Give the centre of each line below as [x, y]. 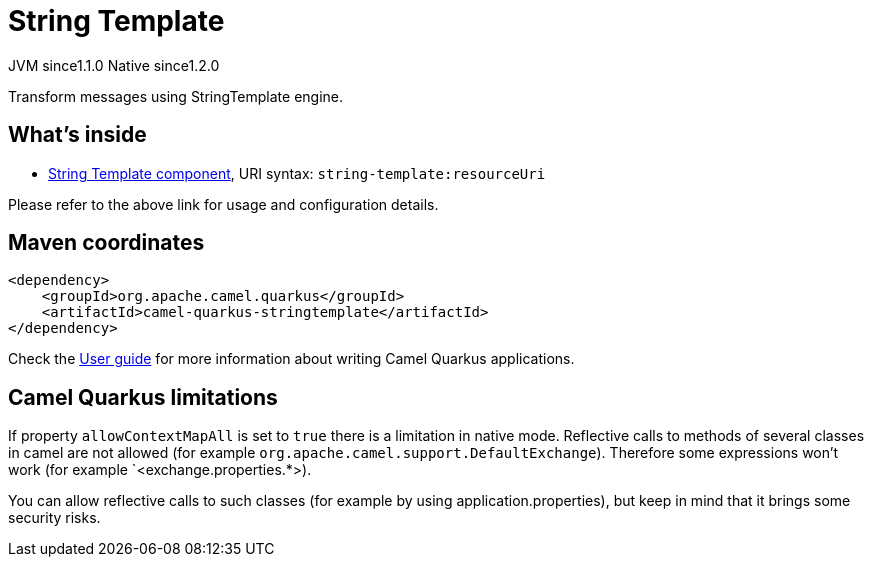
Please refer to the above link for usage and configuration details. [223, 204]
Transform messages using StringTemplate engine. [176, 96]
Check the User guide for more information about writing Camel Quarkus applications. [291, 359]
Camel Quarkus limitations [143, 397]
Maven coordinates [106, 243]
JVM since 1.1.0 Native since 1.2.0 [114, 65]
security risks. [54, 518]
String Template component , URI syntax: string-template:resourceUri [297, 173]
